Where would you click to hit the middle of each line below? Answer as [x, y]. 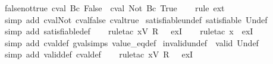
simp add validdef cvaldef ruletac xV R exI [99, 54]
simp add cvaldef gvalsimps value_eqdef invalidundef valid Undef [131, 42]
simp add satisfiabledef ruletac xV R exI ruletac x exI [129, 31]
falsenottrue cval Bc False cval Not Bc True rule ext [114, 8]
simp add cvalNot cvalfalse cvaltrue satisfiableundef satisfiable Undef [136, 19]
